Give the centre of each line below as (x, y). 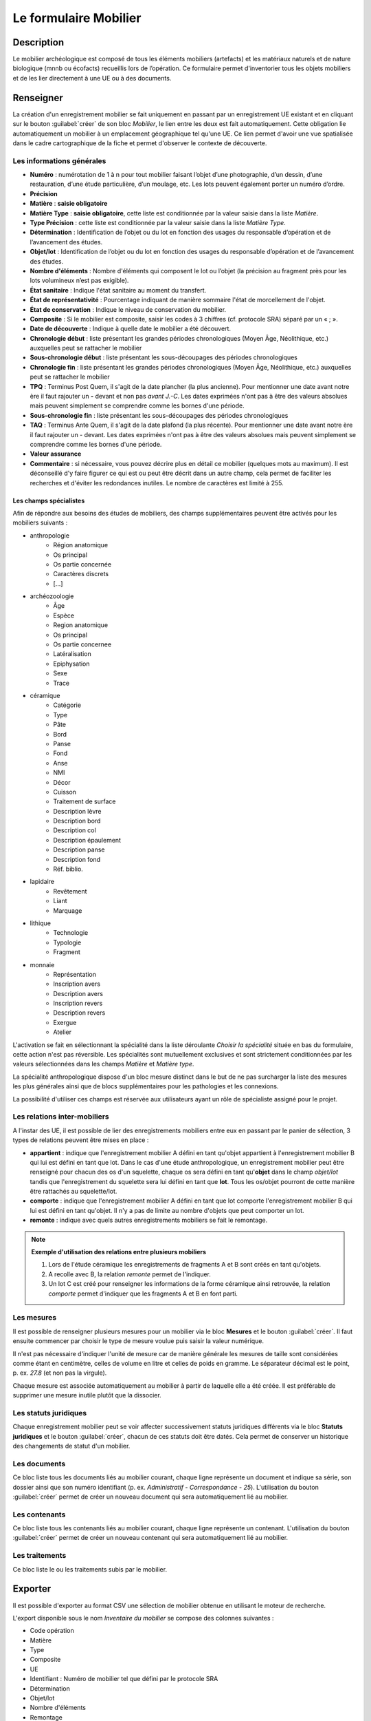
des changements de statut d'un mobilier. (71, 1446)
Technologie (71, 933)
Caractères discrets (81, 574)
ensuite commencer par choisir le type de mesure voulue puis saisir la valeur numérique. (138, 1341)
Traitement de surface (85, 801)
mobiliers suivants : (40, 522)
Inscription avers (77, 984)
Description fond (77, 859)
